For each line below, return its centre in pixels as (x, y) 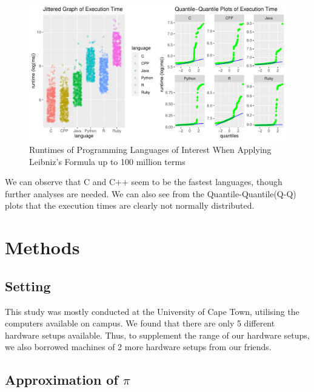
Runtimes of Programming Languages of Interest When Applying (150, 150)
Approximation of (62, 380)
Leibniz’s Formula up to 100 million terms (107, 161)
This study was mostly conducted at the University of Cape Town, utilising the (152, 311)
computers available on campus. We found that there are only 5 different (140, 323)
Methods (42, 247)
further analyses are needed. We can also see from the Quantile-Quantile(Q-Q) (151, 193)
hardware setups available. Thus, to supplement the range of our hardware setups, (157, 335)
